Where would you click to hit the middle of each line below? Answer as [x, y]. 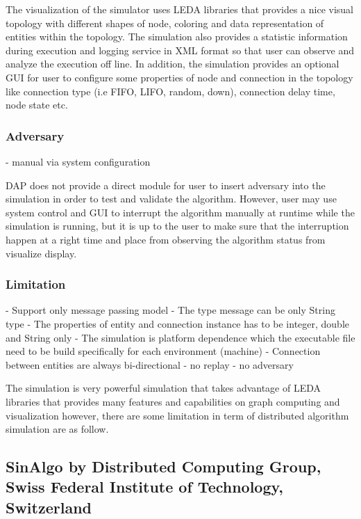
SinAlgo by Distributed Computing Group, [163, 466]
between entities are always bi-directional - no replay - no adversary [150, 364]
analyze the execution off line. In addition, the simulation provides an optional [173, 64]
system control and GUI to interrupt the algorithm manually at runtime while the [180, 212]
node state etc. [37, 105]
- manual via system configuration [78, 161]
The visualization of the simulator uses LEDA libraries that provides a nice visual [180, 9]
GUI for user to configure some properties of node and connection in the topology [179, 77]
